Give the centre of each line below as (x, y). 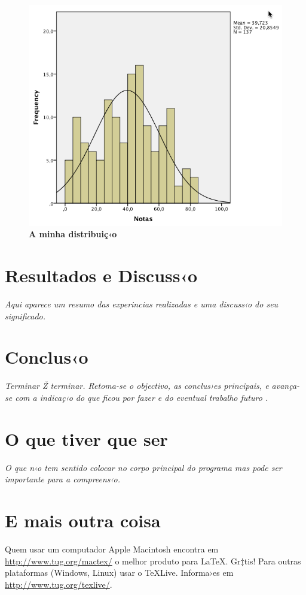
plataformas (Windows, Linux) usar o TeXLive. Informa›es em (119, 573)
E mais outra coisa (83, 520)
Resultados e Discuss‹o (101, 275)
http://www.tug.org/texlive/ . (59, 584)
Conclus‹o (47, 357)
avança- (286, 386)
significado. (25, 315)
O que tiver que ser (86, 438)
